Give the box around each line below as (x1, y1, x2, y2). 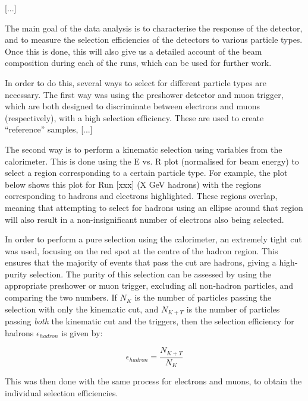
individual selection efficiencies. (5, 386, 118, 399)
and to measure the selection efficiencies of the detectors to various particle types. (5, 33, 303, 46)
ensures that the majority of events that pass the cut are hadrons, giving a (5, 256, 276, 269)
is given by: (61, 326, 103, 339)
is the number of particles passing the (134, 291, 272, 304)
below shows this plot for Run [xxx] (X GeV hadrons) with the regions (5, 178, 262, 190)
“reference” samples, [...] (5, 123, 93, 135)
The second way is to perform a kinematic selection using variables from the (5, 143, 282, 155)
